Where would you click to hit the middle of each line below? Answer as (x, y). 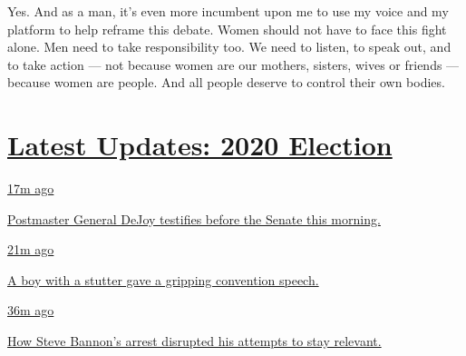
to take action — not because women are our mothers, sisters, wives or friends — (233, 64)
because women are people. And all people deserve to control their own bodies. (226, 82)
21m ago (31, 249)
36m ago (31, 310)
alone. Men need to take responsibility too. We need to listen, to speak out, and (229, 47)
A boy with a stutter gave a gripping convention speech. (163, 279)
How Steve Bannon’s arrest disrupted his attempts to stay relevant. (194, 341)
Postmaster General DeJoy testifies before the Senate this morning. (194, 218)
